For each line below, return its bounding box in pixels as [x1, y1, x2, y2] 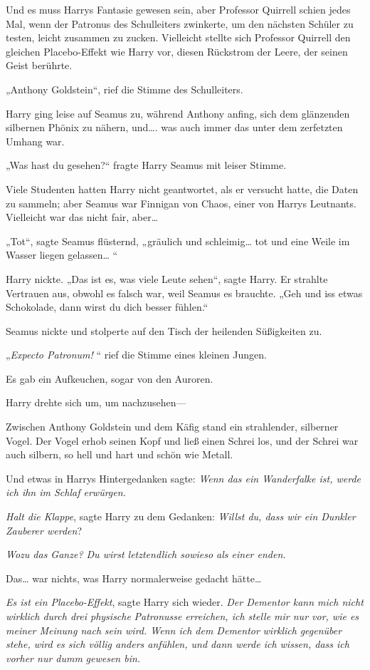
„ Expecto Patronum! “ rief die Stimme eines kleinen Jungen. [6, 347, 267, 362]
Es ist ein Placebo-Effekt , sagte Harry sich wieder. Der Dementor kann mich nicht [6, 594, 364, 609]
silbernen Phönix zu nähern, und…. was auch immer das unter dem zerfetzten [6, 120, 343, 135]
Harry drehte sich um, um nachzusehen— [6, 395, 186, 410]
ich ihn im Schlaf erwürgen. [6, 485, 126, 500]
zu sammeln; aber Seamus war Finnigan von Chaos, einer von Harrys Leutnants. [6, 195, 356, 210]
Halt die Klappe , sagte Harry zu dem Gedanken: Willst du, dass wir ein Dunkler [6, 509, 356, 524]
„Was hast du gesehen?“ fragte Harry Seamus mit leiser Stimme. [6, 158, 287, 172]
